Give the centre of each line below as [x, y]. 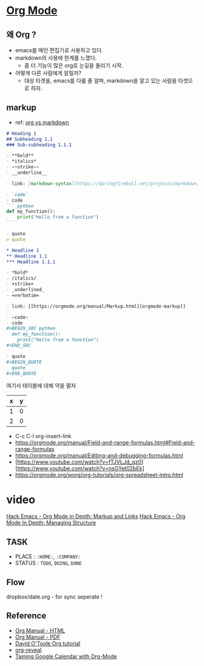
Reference [26, 616]
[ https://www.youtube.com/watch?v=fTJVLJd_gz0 [78, 462]
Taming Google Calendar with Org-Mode [66, 656]
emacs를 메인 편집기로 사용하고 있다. [59, 50]
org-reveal [28, 650]
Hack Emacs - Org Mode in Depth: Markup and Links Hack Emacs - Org [96, 517]
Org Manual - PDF [38, 637]
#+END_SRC [19, 346]
